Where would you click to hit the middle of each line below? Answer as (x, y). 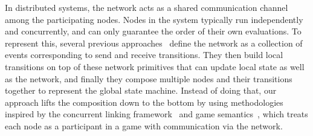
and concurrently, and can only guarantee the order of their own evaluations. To (153, 31)
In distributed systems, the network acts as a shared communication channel (147, 7)
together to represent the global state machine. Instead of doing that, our (141, 90)
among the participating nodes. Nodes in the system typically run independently (154, 19)
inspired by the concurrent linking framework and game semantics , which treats (156, 114)
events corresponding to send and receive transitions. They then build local (144, 55)
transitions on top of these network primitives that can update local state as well (155, 66)
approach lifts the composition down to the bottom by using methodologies (144, 102)
